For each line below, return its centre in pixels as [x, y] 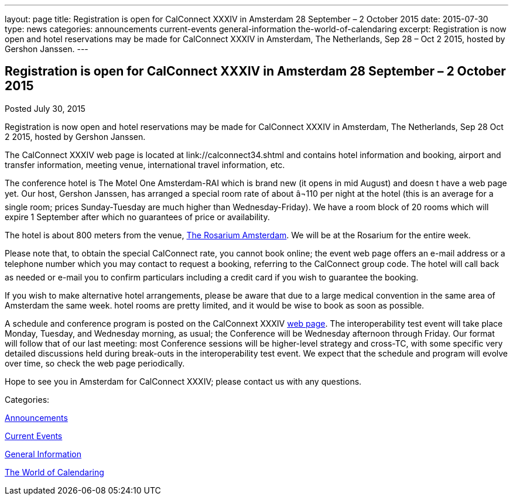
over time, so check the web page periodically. [95, 363]
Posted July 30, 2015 [45, 108]
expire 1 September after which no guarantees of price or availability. [137, 217]
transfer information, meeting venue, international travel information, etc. [145, 165]
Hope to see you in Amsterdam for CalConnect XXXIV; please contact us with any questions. [183, 381]
